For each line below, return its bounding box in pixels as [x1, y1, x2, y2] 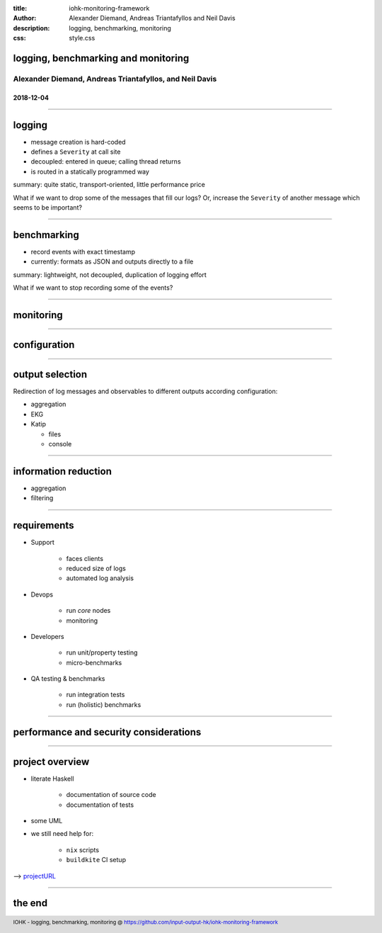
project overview [13, 755, 90, 768]
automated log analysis [66, 574, 134, 582]
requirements [13, 519, 74, 531]
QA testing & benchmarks [30, 674, 105, 683]
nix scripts [66, 845, 99, 854]
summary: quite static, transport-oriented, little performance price [13, 181, 205, 189]
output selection [13, 368, 88, 380]
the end [13, 897, 48, 910]
